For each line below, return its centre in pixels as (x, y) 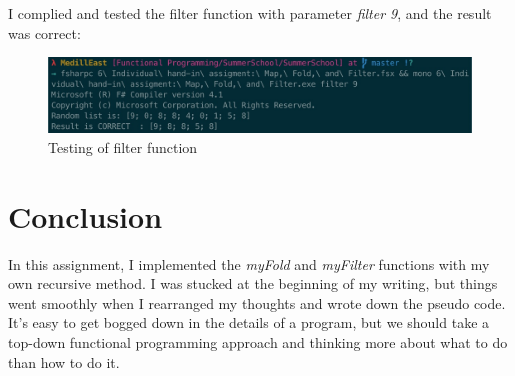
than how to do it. (64, 361)
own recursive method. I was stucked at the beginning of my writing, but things (253, 283)
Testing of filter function (123, 146)
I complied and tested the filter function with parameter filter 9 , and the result (250, 13)
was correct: (44, 32)
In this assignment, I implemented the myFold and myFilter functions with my (249, 263)
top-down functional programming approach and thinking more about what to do (258, 342)
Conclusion (85, 215)
